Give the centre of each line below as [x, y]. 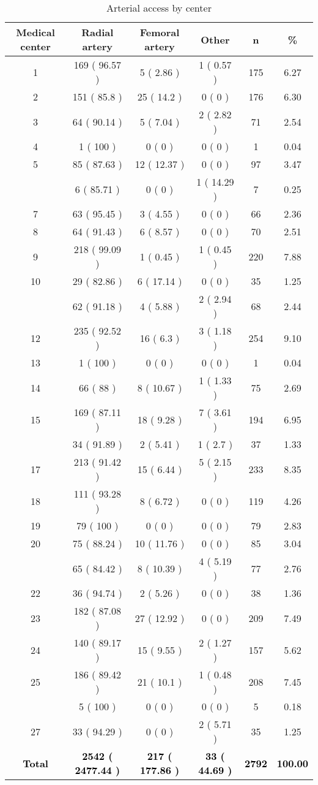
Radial [98, 32]
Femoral [160, 32]
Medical [35, 32]
